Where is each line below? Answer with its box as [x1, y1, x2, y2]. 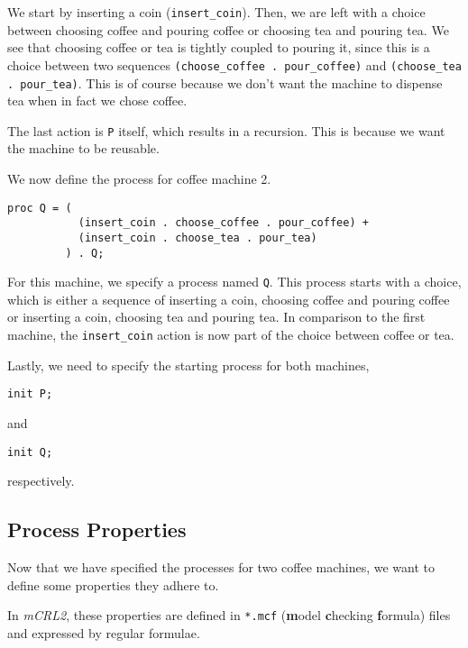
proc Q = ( [7, 201, 72, 214]
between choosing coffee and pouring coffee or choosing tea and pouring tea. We [7, 20, 449, 39]
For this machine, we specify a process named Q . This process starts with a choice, [7, 272, 462, 291]
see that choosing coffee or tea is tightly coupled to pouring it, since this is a [7, 38, 430, 57]
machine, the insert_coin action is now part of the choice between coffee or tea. [7, 325, 454, 344]
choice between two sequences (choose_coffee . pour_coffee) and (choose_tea [7, 55, 462, 74]
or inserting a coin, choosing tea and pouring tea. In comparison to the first [7, 307, 426, 326]
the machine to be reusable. [7, 139, 160, 158]
